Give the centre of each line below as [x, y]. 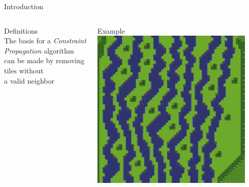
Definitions [21, 30]
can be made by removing [44, 60]
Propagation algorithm [39, 50]
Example [111, 30]
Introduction [24, 6]
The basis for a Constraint [45, 41]
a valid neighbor [29, 80]
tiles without [24, 70]
